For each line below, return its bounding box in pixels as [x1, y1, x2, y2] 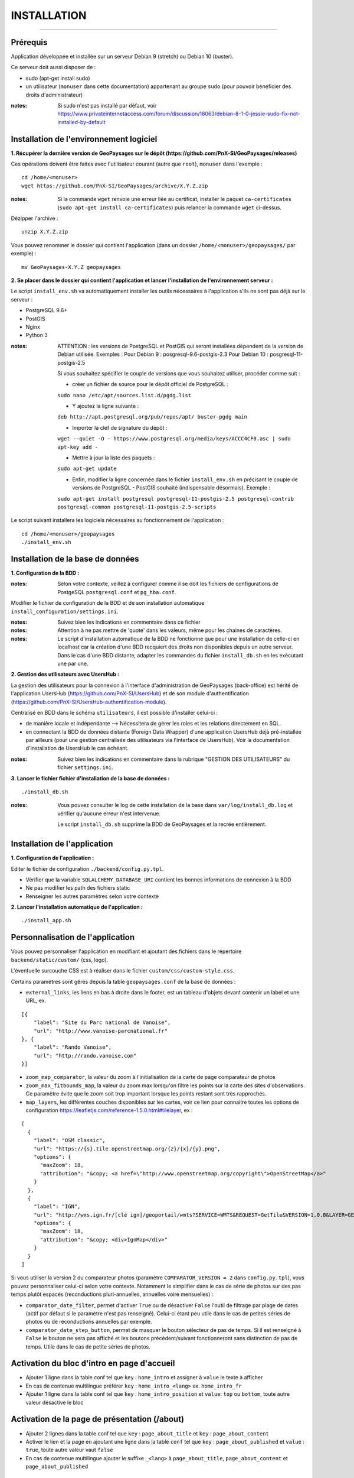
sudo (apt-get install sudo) [25, 74, 90, 82]
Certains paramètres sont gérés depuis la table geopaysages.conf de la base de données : [11, 978, 236, 985]
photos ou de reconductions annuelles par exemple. [25, 1318, 153, 1325]
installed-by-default [57, 118, 106, 125]
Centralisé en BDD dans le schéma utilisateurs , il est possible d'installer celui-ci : [11, 709, 218, 716]
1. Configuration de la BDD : [11, 569, 80, 576]
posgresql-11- [269, 351, 303, 358]
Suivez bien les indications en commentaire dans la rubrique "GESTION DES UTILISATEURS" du [57, 756, 290, 763]
